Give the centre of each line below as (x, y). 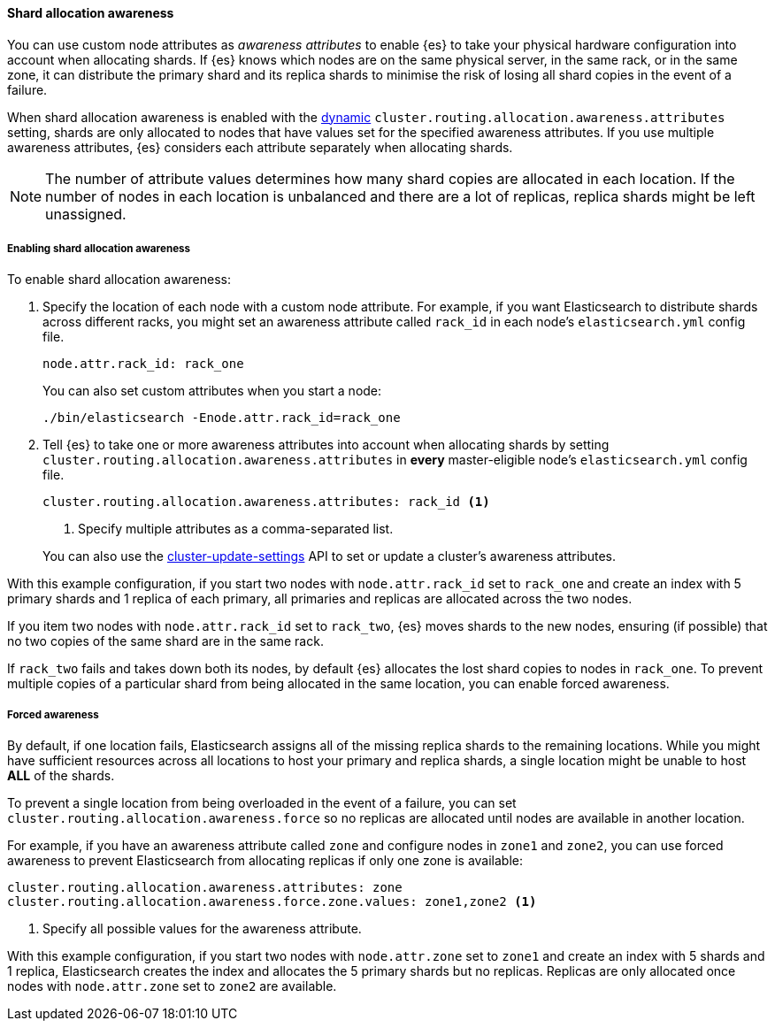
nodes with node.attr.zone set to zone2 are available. (172, 986)
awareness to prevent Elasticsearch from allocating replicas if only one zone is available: (265, 861)
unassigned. (86, 214)
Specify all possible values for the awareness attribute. (202, 929)
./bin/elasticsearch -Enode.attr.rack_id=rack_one (222, 418)
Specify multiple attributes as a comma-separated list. (236, 529)
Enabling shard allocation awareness (99, 249)
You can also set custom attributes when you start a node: (212, 391)
